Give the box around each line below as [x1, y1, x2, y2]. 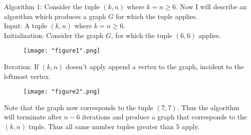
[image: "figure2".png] [23, 88, 100, 96]
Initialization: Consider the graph [4, 30, 104, 40]
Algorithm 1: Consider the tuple [4, 1, 100, 11]
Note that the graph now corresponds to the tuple [4, 102, 154, 112]
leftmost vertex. [4, 71, 51, 81]
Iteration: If [4, 61, 39, 72]
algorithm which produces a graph [4, 11, 106, 21]
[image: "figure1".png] [23, 47, 100, 55]
